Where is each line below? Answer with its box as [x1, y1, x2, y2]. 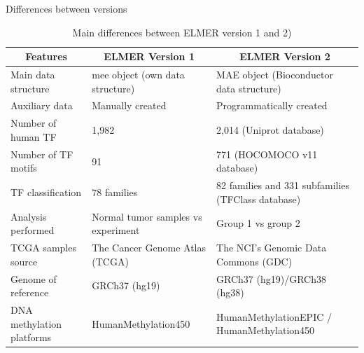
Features [25, 49, 67, 64]
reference [10, 285, 49, 300]
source [10, 254, 38, 268]
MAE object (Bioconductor [216, 67, 333, 82]
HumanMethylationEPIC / [216, 309, 332, 324]
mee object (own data [92, 67, 185, 82]
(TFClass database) [216, 191, 301, 206]
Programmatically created [216, 98, 328, 113]
